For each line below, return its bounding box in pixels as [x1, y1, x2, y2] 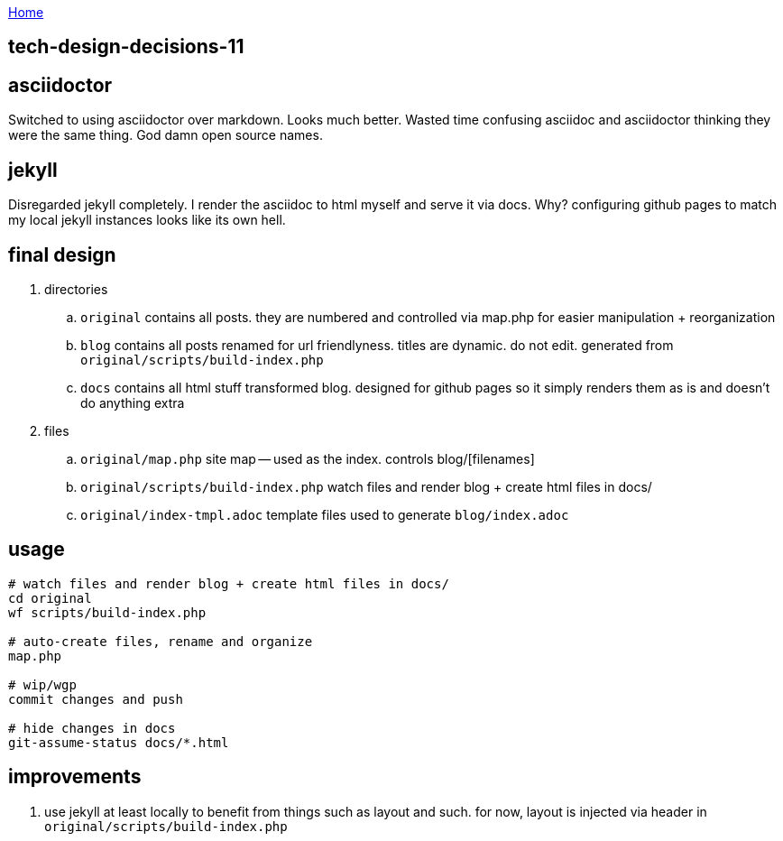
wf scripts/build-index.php [8, 605, 207, 620]
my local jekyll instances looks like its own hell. [8, 212, 286, 228]
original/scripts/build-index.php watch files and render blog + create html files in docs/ [80, 478, 652, 494]
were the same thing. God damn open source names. [8, 127, 323, 143]
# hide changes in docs [8, 720, 176, 735]
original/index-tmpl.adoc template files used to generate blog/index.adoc [80, 506, 569, 522]
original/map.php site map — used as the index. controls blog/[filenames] [80, 450, 535, 467]
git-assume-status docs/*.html [8, 735, 229, 750]
